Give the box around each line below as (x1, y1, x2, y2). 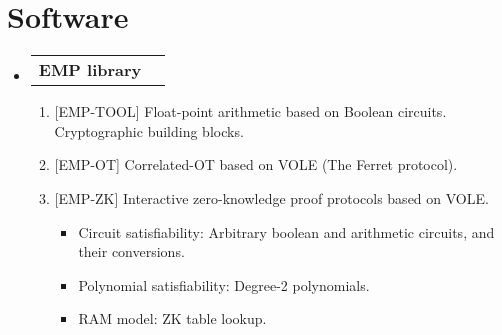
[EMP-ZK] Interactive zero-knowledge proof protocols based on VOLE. (54, 187, 489, 208)
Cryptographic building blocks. (54, 120, 244, 141)
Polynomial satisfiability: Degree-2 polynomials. (78, 274, 370, 295)
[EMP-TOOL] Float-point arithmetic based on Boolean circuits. (54, 101, 447, 122)
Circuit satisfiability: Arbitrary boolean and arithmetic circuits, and (78, 221, 495, 242)
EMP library (38, 58, 142, 82)
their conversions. (78, 241, 185, 262)
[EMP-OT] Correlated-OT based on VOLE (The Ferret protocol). (54, 154, 458, 175)
